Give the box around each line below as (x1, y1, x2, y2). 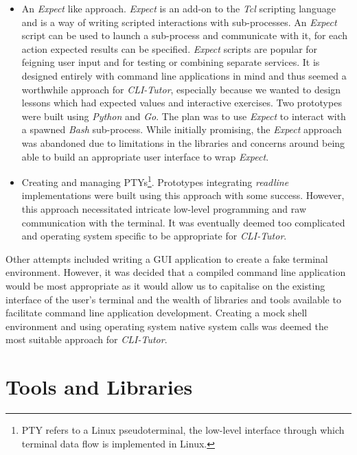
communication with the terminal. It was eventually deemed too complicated (21, 215, 345, 229)
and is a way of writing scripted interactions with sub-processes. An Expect (21, 14, 337, 29)
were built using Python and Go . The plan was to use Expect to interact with (21, 108, 346, 123)
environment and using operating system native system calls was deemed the (5, 318, 328, 333)
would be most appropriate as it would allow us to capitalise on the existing (5, 278, 325, 292)
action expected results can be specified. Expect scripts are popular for (21, 41, 318, 56)
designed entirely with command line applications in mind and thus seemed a (21, 68, 347, 82)
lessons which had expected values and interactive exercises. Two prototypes (21, 95, 342, 110)
